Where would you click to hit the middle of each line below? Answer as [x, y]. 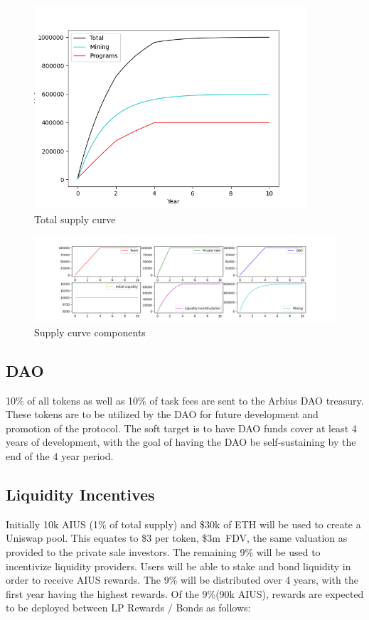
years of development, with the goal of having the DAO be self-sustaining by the [181, 442]
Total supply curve [75, 219]
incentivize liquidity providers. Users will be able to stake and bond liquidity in [178, 566]
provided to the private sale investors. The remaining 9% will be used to [163, 552]
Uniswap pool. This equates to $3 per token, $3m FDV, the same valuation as [177, 538]
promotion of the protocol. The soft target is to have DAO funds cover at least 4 [181, 428]
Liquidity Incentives [80, 495]
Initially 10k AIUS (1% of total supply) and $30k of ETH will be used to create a [183, 524]
